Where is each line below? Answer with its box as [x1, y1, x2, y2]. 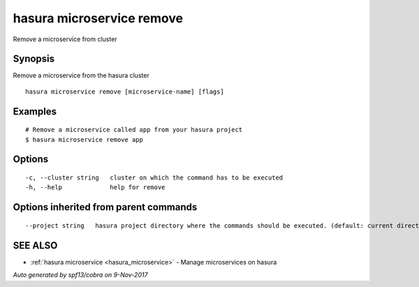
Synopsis [13, 53, 55, 65]
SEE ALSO [13, 240, 58, 251]
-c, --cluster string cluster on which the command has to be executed [25, 174, 284, 182]
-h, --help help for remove [25, 184, 166, 191]
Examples [13, 105, 57, 117]
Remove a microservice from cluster [13, 35, 118, 43]
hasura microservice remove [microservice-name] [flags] [25, 87, 225, 96]
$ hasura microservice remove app [25, 135, 143, 143]
